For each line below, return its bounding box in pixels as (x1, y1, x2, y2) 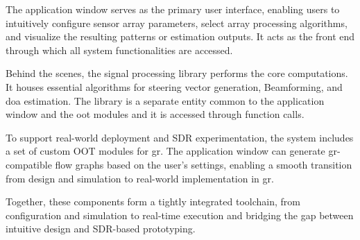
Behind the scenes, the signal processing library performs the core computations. (6, 66, 348, 80)
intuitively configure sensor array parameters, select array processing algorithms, (6, 15, 348, 30)
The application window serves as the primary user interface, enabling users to (6, 2, 340, 16)
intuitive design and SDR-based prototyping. (6, 221, 196, 236)
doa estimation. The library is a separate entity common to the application (6, 93, 325, 108)
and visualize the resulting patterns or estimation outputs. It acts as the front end (6, 29, 355, 44)
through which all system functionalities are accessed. (6, 42, 233, 57)
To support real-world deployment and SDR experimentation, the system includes (6, 130, 354, 144)
